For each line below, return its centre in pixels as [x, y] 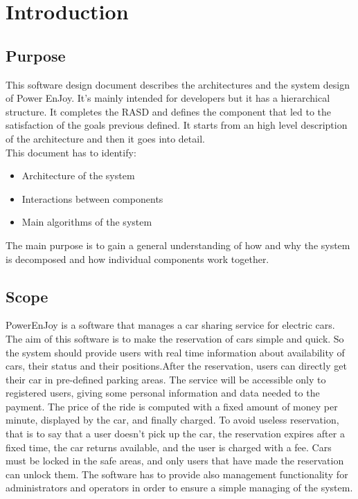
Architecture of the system [78, 175]
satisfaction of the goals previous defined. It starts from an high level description [177, 125]
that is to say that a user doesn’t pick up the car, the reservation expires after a [175, 434]
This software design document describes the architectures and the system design [178, 84]
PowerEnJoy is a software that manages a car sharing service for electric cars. [170, 325]
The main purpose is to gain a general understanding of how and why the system [178, 245]
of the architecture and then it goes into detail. [105, 138]
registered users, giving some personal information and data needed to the [163, 393]
